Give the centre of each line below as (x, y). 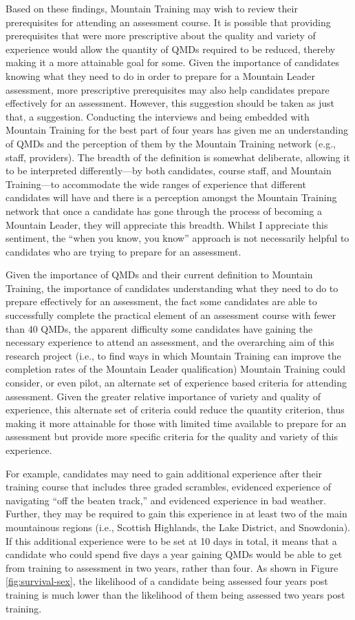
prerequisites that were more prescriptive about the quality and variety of (161, 35)
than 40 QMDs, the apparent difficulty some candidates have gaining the (159, 328)
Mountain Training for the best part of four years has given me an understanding (177, 130)
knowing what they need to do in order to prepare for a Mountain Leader (161, 75)
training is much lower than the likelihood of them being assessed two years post (175, 594)
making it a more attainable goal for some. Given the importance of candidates (172, 62)
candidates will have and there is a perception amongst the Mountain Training (171, 197)
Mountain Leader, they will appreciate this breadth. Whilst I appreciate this (167, 224)
